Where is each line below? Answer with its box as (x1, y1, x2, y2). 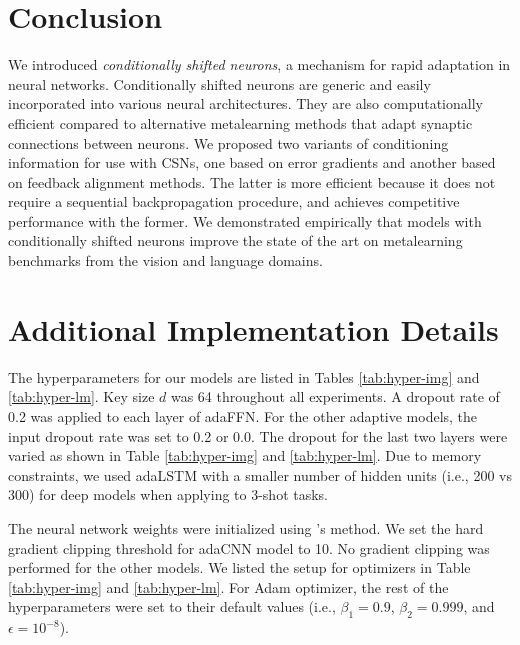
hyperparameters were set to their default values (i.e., (8, 596, 336, 617)
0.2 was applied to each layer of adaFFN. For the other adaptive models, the (8, 405, 478, 426)
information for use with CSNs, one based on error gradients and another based (8, 152, 496, 173)
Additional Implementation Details (8, 308, 499, 349)
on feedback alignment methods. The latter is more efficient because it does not (8, 171, 496, 192)
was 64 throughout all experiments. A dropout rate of (170, 386, 500, 407)
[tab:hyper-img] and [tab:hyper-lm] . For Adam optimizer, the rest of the (8, 576, 449, 597)
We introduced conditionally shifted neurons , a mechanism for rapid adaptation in (8, 54, 511, 75)
